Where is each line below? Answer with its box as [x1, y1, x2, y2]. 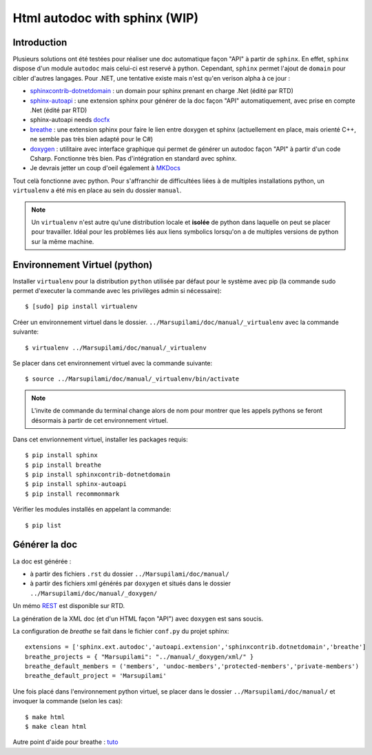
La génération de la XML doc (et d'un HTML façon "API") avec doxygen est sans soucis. [12, 614, 264, 623]
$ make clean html [25, 723, 87, 731]
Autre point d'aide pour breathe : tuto [12, 738, 118, 746]
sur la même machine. [31, 237, 94, 245]
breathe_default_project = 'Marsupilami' [25, 672, 167, 680]
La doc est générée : [12, 557, 72, 565]
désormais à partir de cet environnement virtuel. [31, 416, 169, 424]
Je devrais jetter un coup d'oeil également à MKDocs [30, 164, 180, 172]
